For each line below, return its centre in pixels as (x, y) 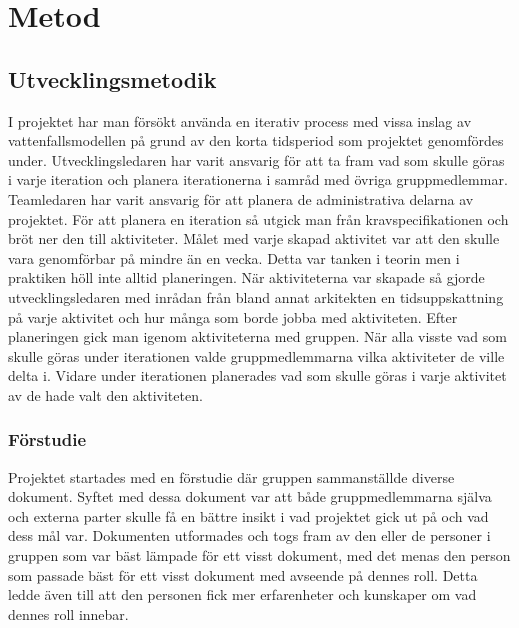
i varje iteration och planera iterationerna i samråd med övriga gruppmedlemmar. (258, 179)
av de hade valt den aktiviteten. (105, 394)
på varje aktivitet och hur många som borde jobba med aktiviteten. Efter (233, 316)
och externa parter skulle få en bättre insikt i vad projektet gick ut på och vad (248, 515)
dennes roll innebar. (68, 613)
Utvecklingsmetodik (112, 78)
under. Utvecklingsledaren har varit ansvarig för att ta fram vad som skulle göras (256, 159)
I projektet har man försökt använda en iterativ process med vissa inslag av (240, 120)
